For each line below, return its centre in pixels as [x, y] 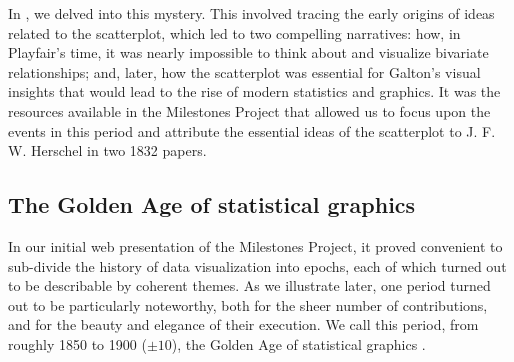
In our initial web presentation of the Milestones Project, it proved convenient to [255, 245]
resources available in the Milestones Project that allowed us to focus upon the [249, 110]
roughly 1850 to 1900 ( [77, 343]
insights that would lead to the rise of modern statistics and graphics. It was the [254, 91]
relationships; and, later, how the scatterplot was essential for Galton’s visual [244, 71]
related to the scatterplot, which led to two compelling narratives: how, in [234, 32]
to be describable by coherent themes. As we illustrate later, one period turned [249, 285]
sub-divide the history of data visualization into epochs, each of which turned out [257, 265]
